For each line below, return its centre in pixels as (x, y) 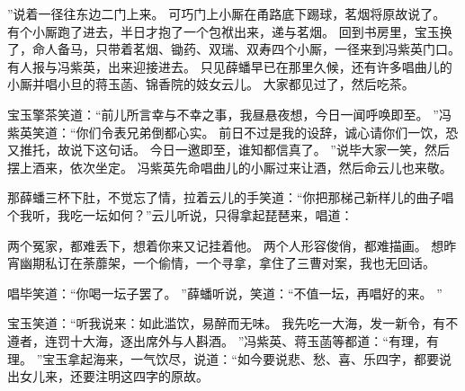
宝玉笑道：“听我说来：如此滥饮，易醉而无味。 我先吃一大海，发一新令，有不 (233, 323)
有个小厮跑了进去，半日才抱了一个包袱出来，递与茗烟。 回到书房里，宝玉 (224, 31)
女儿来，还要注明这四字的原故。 (114, 376)
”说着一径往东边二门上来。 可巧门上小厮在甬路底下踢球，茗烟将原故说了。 (227, 13)
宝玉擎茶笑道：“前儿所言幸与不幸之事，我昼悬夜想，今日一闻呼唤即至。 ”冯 (229, 114)
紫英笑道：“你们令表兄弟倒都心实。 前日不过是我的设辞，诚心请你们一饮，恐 (233, 132)
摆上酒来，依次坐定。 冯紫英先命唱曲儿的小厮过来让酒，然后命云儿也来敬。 (230, 167)
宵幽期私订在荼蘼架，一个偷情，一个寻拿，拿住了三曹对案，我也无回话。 (221, 263)
